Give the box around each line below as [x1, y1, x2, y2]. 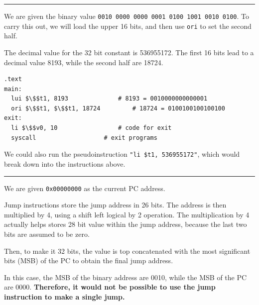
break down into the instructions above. [4, 158, 126, 169]
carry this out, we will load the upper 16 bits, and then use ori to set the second [4, 20, 252, 31]
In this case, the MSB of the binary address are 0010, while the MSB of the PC [4, 272, 247, 282]
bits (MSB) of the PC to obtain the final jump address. [4, 255, 173, 266]
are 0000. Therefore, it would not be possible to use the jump [4, 282, 216, 292]
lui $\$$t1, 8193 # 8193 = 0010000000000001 [11, 95, 208, 102]
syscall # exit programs [11, 134, 157, 141]
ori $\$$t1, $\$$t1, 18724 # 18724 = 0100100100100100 [11, 104, 225, 112]
